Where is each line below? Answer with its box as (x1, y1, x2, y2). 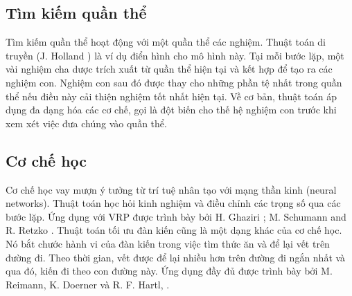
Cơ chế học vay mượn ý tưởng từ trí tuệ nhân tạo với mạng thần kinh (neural (6, 182, 337, 196)
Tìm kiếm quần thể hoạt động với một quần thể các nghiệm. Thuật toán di (6, 35, 326, 49)
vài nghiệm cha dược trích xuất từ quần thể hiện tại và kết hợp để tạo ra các (6, 62, 333, 76)
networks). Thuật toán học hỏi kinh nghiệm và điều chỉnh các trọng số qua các (6, 196, 341, 210)
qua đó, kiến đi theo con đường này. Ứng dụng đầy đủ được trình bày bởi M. (6, 263, 333, 278)
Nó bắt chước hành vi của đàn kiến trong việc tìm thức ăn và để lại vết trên (6, 236, 330, 250)
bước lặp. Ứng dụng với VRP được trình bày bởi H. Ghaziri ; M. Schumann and (6, 209, 346, 223)
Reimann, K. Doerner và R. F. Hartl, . (6, 277, 170, 291)
